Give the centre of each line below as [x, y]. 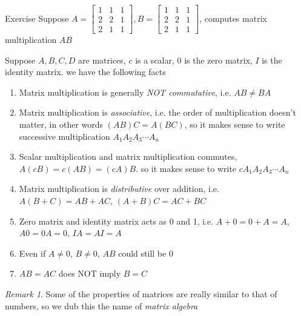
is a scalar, [155, 60]
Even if [32, 253]
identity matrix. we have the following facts [85, 72]
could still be [142, 253]
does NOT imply [90, 273]
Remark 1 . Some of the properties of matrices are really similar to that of [141, 294]
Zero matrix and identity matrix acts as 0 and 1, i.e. [116, 221]
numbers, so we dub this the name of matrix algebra [101, 305]
